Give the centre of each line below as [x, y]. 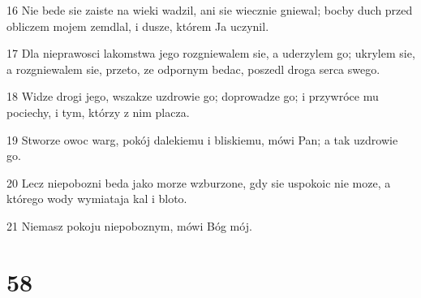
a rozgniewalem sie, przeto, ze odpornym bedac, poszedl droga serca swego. [193, 69]
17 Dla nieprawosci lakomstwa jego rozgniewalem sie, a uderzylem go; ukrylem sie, [211, 53]
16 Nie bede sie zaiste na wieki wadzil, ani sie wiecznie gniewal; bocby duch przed [210, 10]
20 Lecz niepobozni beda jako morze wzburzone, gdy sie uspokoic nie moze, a [199, 182]
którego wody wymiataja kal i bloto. [97, 199]
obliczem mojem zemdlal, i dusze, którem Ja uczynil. [138, 26]
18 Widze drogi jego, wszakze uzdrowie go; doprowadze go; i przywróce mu [193, 96]
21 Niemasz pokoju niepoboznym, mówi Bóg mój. [129, 225]
